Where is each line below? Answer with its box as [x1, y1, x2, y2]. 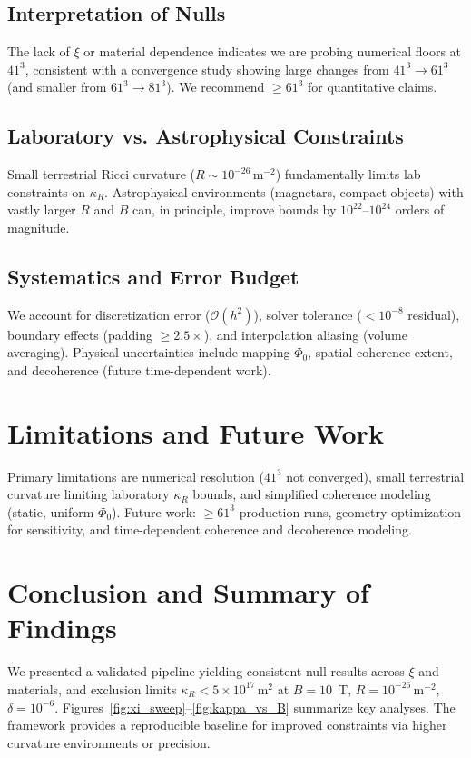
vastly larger [7, 200, 76, 219]
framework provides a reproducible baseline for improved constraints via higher [7, 715, 447, 734]
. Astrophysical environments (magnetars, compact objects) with [104, 182, 464, 201]
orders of [395, 200, 445, 219]
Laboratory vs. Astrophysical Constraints [7, 122, 404, 150]
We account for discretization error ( [7, 304, 211, 324]
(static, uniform [7, 502, 94, 521]
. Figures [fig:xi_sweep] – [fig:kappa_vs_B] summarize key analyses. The [54, 697, 456, 716]
